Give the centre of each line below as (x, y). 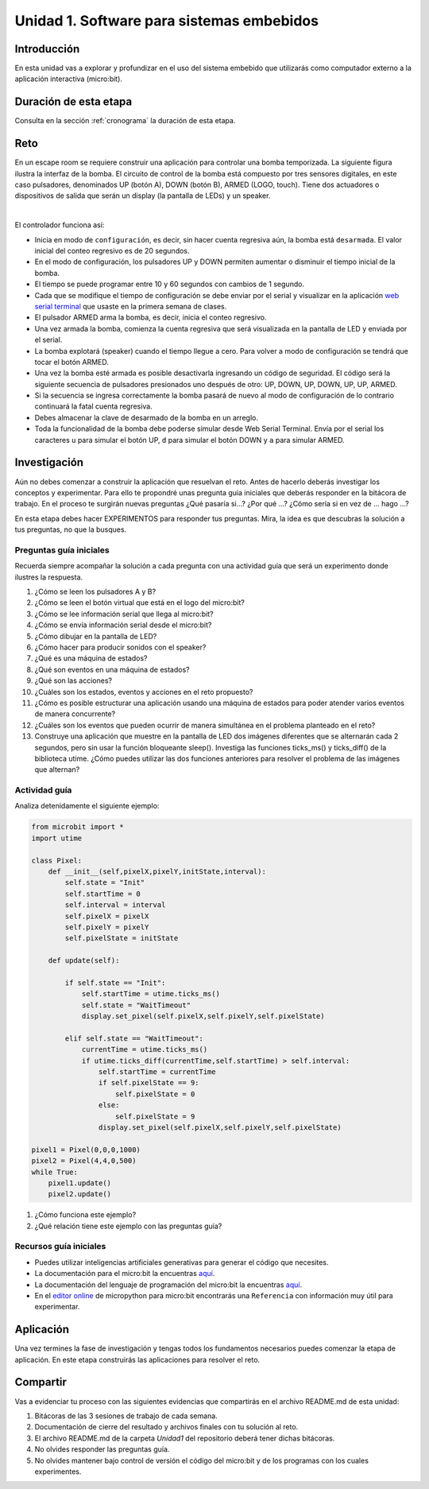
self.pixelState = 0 (155, 1094)
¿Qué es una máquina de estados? (91, 658)
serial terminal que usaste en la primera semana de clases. (131, 306)
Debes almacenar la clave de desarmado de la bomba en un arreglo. (146, 417)
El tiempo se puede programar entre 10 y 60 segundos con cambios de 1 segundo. (170, 284)
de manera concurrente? (75, 714)
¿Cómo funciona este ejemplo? (85, 1215)
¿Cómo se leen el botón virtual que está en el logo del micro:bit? (140, 603)
